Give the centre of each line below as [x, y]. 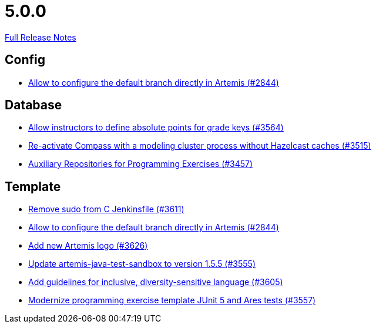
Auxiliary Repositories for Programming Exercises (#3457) [141, 164]
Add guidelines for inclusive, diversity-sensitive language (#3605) [156, 282]
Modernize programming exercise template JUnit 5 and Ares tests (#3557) [172, 300]
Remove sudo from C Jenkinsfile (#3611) [106, 209]
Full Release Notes [41, 37]
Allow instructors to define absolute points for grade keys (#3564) [156, 128]
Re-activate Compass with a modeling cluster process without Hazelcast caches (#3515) [200, 146]
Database [33, 105]
